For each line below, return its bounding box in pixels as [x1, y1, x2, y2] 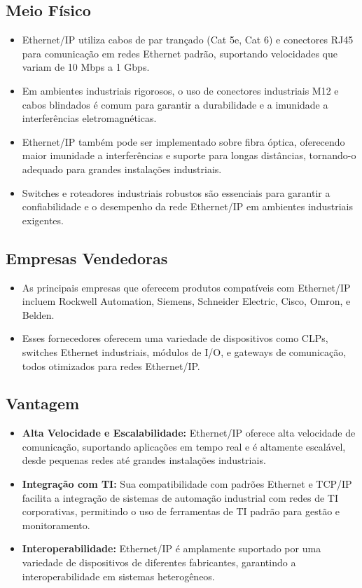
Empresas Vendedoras [6, 247, 168, 268]
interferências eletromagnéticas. [22, 111, 157, 125]
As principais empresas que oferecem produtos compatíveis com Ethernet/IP [22, 280, 351, 294]
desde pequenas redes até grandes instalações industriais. [22, 453, 266, 467]
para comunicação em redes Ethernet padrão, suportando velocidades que [22, 46, 337, 60]
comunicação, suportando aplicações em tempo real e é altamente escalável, [22, 439, 346, 453]
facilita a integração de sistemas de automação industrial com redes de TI [22, 490, 338, 505]
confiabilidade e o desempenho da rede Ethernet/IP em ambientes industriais [22, 199, 353, 214]
